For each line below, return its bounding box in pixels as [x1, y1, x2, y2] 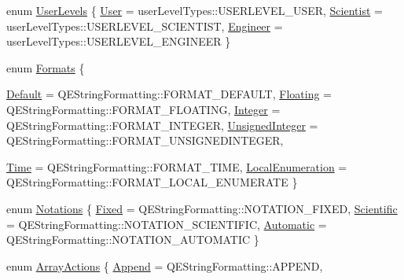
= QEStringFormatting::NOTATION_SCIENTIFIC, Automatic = [6, 216, 327, 232]
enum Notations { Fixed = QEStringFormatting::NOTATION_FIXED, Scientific [6, 200, 398, 216]
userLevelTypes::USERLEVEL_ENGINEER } [6, 33, 231, 50]
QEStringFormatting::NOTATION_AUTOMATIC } [6, 231, 259, 248]
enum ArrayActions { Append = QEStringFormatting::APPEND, [6, 257, 323, 274]
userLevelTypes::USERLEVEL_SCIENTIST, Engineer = [6, 17, 283, 34]
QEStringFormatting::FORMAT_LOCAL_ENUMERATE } [6, 174, 298, 190]
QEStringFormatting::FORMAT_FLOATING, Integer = [6, 101, 281, 117]
